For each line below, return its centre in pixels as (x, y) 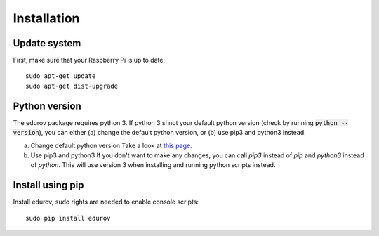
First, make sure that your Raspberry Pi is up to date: (89, 60)
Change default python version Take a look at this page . (111, 145)
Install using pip (48, 185)
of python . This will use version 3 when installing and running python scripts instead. (153, 165)
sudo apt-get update (61, 76)
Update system (47, 43)
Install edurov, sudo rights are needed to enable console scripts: (106, 202)
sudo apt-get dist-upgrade (72, 86)
